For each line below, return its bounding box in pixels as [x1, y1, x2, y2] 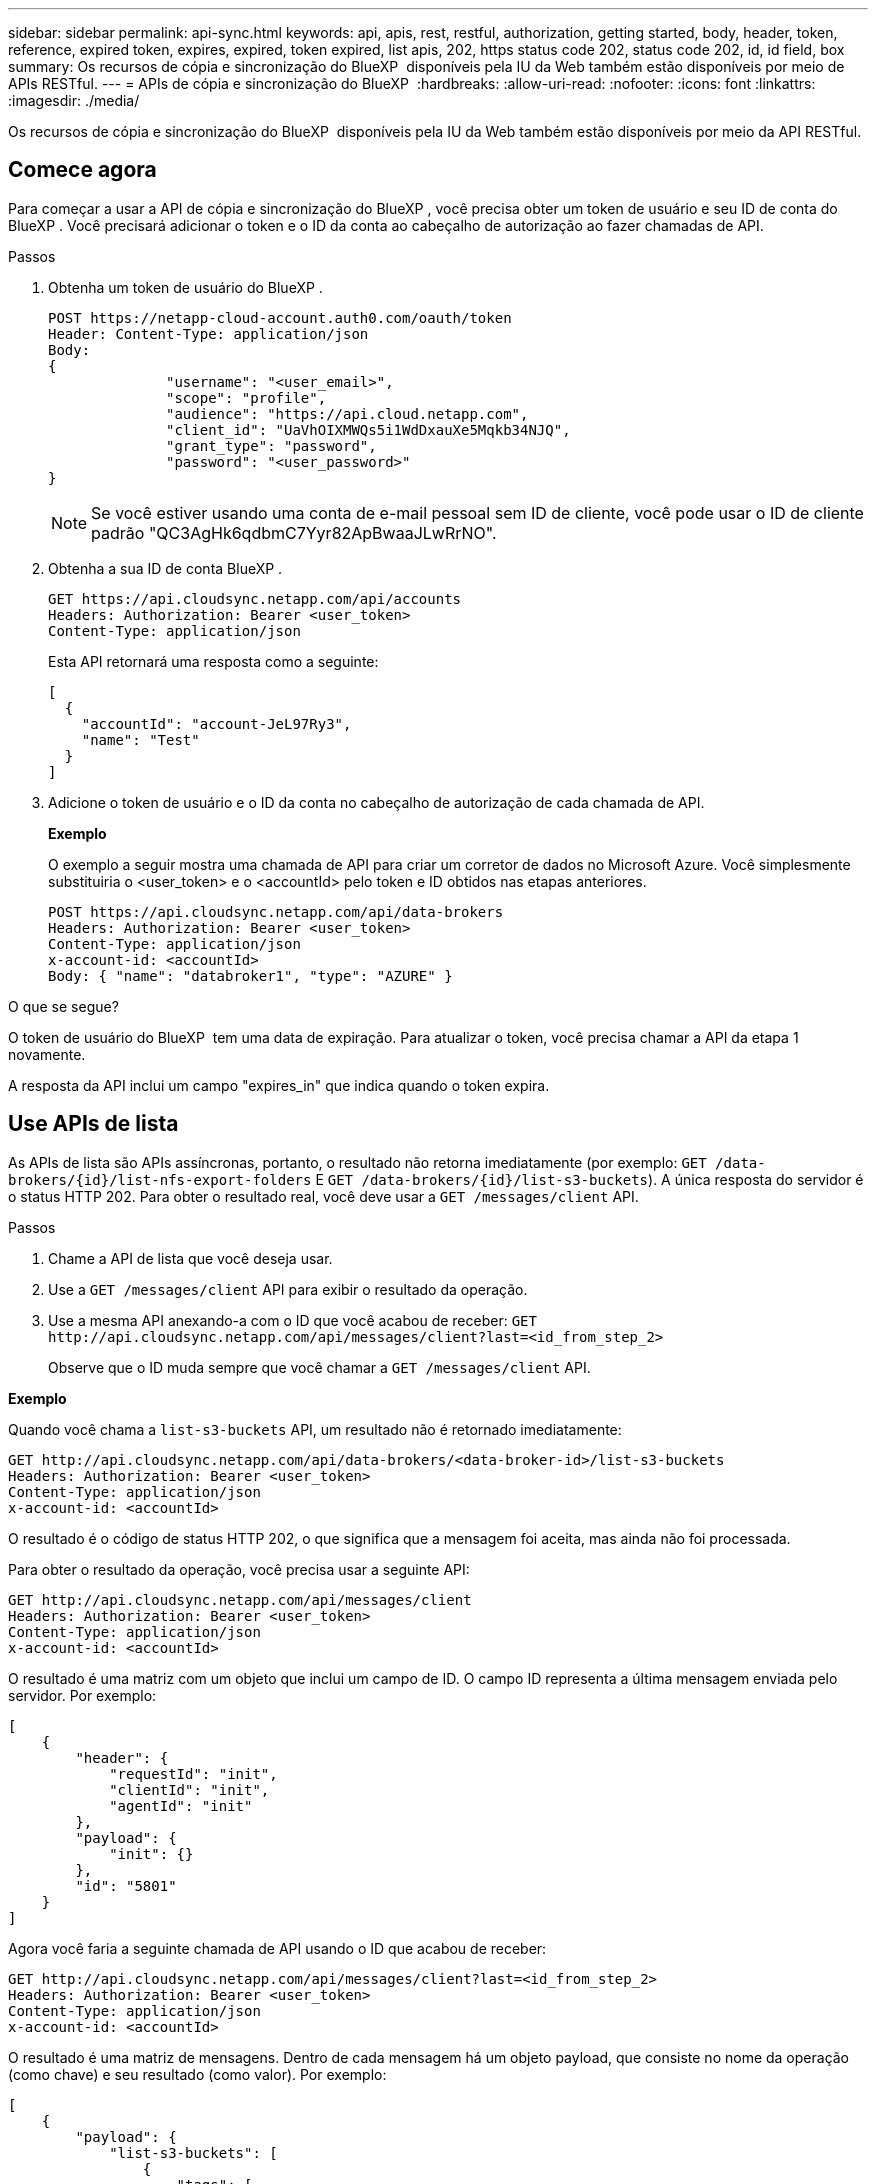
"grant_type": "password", [166, 437, 377, 454]
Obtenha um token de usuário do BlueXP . [48, 278, 323, 296]
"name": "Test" [81, 731, 200, 748]
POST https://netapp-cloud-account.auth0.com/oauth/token [48, 309, 512, 326]
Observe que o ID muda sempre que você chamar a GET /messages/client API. [48, 1358, 591, 1376]
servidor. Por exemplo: [8, 1686, 157, 1704]
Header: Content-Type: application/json [48, 325, 369, 342]
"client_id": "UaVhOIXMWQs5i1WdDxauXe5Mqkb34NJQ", [166, 421, 571, 438]
